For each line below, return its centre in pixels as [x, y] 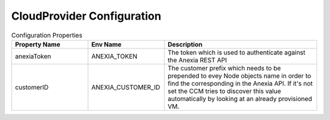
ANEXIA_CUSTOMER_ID [126, 87]
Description [185, 44]
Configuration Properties [47, 35]
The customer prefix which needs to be [224, 68]
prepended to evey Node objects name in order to [240, 75]
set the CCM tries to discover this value [224, 91]
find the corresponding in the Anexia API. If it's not [240, 83]
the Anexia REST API [197, 60]
